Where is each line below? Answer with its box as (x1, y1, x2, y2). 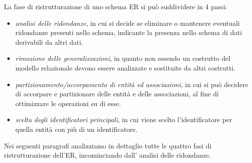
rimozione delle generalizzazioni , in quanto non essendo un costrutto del (15, 53, 231, 63)
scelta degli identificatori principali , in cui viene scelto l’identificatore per (15, 114, 232, 125)
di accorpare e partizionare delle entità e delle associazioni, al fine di (15, 89, 219, 99)
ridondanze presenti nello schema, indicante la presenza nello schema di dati (15, 27, 242, 37)
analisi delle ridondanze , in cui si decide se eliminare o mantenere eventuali (15, 18, 240, 28)
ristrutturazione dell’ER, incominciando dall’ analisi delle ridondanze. (4, 150, 211, 160)
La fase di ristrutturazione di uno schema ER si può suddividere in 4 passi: (4, 1, 228, 11)
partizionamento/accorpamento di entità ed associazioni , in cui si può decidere (15, 79, 249, 89)
